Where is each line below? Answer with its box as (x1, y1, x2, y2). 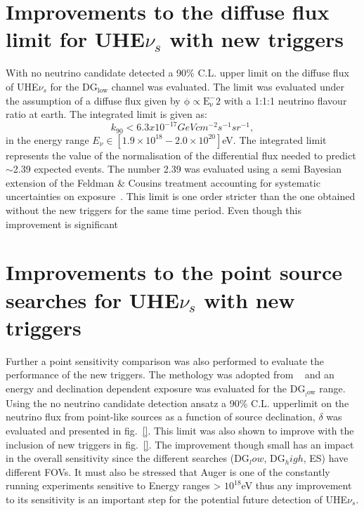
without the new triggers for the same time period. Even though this (6, 203, 301, 218)
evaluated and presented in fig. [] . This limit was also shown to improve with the (6, 423, 354, 437)
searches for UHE (6, 285, 179, 314)
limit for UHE (6, 25, 145, 53)
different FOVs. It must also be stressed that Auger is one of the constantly (6, 464, 330, 479)
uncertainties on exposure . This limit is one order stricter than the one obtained (6, 189, 356, 204)
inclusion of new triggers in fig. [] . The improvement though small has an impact (6, 437, 354, 451)
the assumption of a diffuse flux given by (6, 93, 181, 107)
